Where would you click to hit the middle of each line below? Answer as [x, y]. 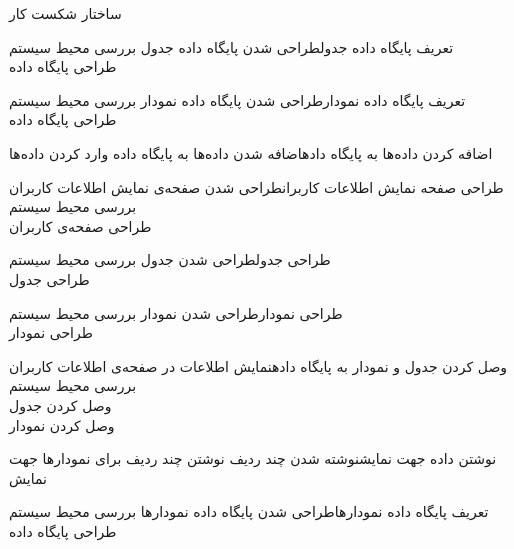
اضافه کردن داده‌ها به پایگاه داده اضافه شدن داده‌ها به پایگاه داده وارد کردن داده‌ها [251, 152]
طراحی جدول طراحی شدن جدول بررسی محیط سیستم [170, 259]
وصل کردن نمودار [62, 424]
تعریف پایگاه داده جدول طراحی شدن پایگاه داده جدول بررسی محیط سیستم [231, 46]
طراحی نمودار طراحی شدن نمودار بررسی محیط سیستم [176, 312]
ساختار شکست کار [65, 13]
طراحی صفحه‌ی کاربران [80, 225]
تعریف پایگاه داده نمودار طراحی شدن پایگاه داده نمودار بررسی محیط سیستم [237, 99]
